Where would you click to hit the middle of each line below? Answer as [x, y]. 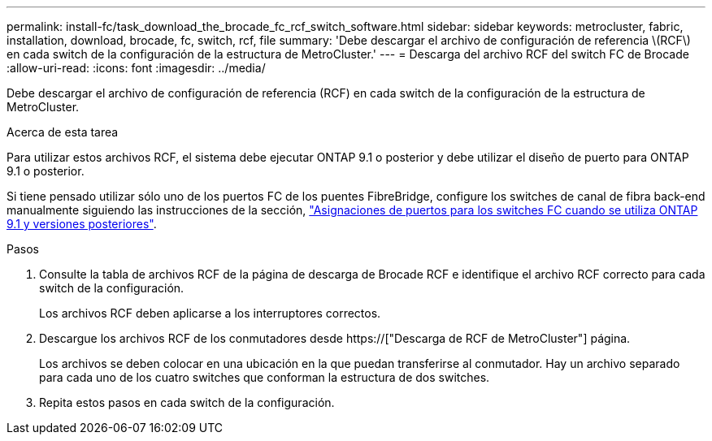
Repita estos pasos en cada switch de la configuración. [187, 402]
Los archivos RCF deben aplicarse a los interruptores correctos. [210, 313]
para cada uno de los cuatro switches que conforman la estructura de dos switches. [265, 377]
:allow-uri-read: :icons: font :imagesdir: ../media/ [136, 68]
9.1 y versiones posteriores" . [82, 224]
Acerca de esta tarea [63, 132]
